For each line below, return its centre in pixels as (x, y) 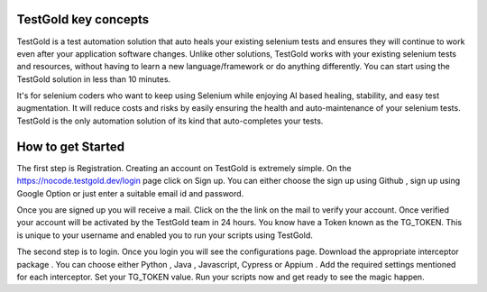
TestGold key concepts (83, 19)
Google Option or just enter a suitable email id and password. (130, 193)
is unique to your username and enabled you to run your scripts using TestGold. (165, 235)
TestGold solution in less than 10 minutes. (94, 79)
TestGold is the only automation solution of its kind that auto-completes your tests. (170, 121)
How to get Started (71, 146)
